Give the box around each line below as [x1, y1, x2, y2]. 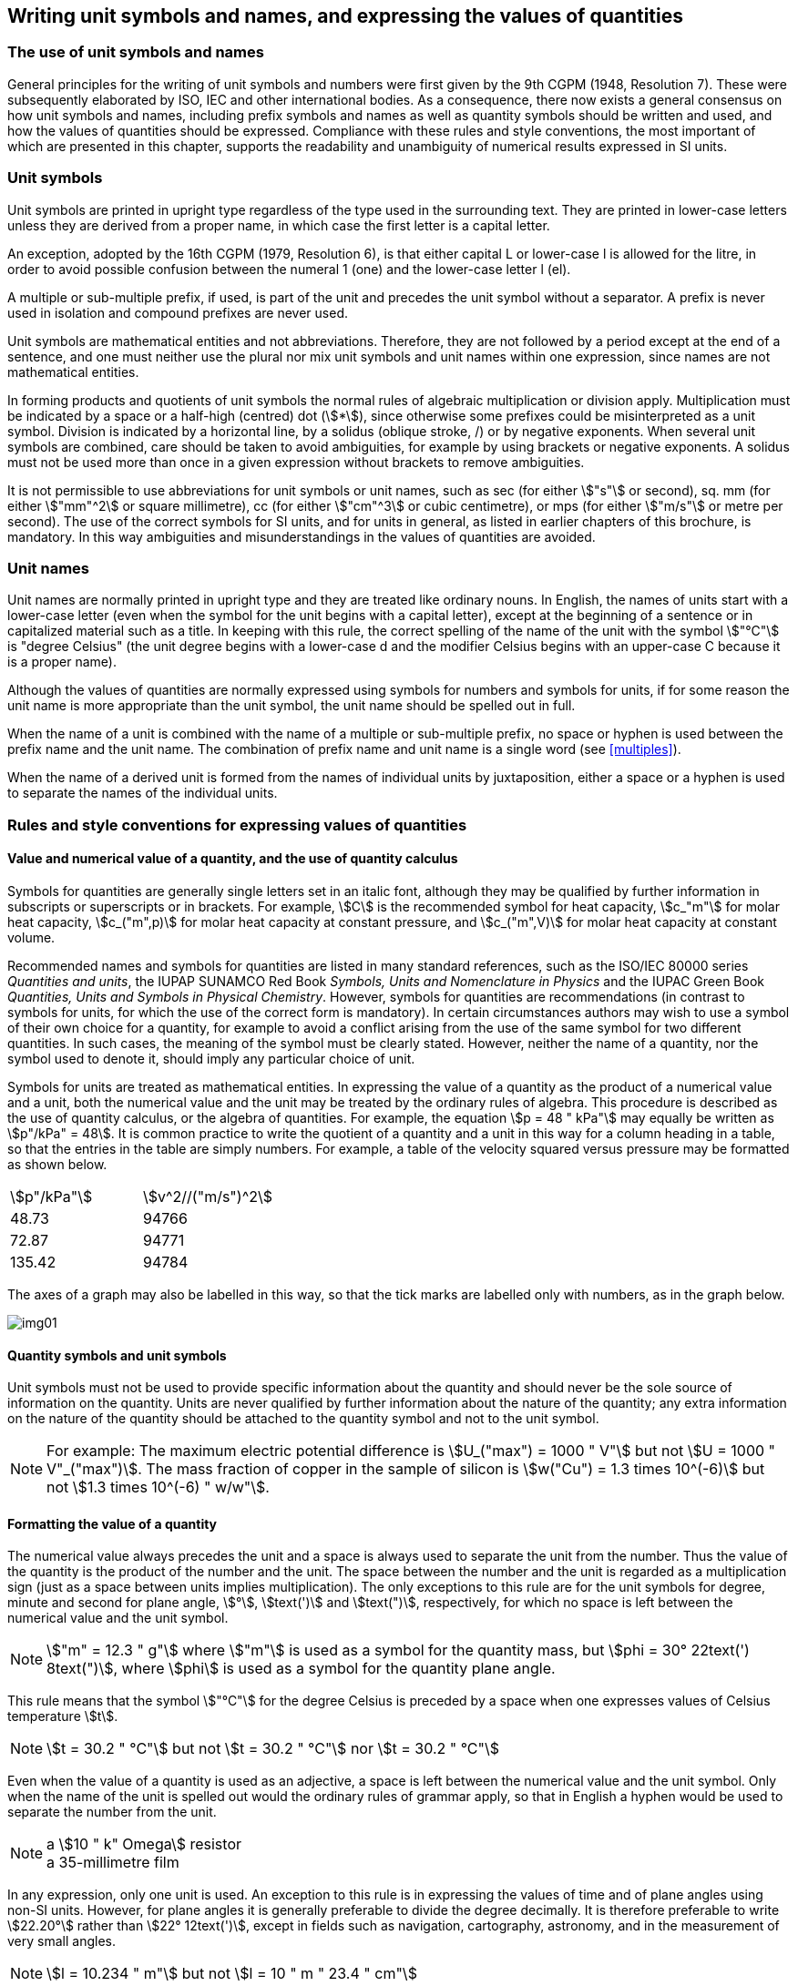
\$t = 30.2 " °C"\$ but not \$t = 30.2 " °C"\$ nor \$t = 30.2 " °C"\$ [46, 1739, 499, 1758]
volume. [7, 929, 56, 945]
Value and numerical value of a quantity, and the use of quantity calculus [7, 850, 458, 867]
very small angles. [7, 1933, 116, 1950]
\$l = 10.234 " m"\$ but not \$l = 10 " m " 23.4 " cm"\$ [46, 1964, 417, 1983]
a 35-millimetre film [46, 1853, 179, 1872]
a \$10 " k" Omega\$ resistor [46, 1835, 242, 1854]
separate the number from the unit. [7, 1804, 217, 1820]
